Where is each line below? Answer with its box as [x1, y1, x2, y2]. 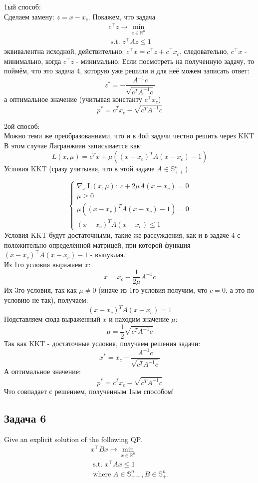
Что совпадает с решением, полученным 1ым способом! [4, 386, 174, 396]
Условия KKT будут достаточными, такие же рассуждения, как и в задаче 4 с [4, 229, 241, 240]
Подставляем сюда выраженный [4, 314, 100, 324]
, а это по [225, 285, 255, 295]
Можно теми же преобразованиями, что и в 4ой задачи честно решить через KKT [4, 130, 255, 141]
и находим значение [109, 314, 169, 324]
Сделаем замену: [4, 11, 54, 21]
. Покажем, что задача [88, 11, 155, 21]
